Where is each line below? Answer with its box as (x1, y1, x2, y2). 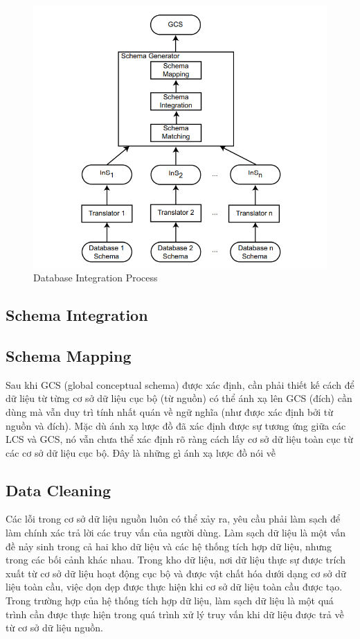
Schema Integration (6, 304, 148, 326)
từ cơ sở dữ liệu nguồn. (6, 620, 103, 635)
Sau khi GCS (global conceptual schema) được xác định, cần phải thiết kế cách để (6, 377, 354, 392)
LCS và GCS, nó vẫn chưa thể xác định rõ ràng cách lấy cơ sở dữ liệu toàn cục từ (6, 432, 353, 446)
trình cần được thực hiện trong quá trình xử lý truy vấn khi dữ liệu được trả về (6, 606, 344, 621)
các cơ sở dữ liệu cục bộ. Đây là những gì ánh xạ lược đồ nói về (6, 445, 276, 459)
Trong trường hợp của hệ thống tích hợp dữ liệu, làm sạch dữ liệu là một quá (6, 593, 334, 608)
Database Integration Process (33, 270, 158, 285)
